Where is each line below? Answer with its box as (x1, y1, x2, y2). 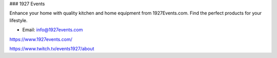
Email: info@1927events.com (22, 27, 83, 33)
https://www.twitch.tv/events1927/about (9, 45, 94, 51)
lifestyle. (9, 17, 28, 23)
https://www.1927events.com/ (9, 36, 73, 42)
